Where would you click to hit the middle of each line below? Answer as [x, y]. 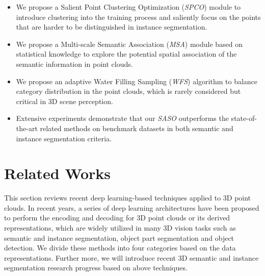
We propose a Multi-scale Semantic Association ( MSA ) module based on [129, 44]
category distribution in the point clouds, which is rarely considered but [128, 91]
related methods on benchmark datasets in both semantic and [137, 128]
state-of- [244, 118]
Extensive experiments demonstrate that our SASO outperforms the [122, 118]
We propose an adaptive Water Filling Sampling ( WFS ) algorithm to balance [137, 81]
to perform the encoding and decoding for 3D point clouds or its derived [117, 218]
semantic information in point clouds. [74, 64]
